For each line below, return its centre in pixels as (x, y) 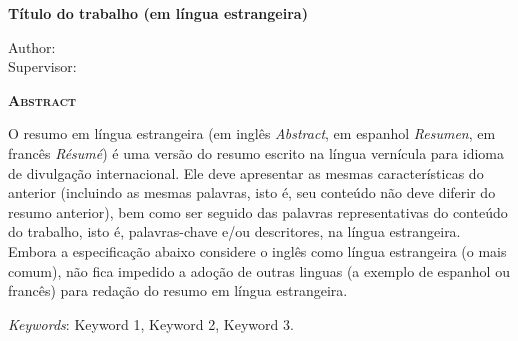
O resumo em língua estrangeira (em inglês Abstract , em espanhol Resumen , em (252, 133)
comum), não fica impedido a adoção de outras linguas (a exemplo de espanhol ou (259, 270)
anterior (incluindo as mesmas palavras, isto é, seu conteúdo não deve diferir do (252, 192)
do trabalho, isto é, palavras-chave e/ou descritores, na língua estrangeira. (234, 231)
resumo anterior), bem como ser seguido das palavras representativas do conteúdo (258, 211)
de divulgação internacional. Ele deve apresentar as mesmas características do (246, 172)
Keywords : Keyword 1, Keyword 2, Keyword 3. (151, 323)
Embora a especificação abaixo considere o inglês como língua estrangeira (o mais (257, 250)
